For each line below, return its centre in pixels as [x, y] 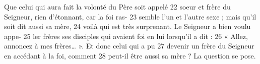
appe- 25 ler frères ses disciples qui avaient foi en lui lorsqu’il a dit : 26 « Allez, [126, 36]
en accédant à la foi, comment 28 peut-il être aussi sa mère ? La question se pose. [130, 55]
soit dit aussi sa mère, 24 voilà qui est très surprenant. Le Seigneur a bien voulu [127, 26]
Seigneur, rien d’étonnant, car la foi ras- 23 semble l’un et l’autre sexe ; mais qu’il [130, 16]
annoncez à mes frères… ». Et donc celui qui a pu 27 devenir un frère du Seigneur [129, 46]
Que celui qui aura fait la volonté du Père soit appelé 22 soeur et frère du [117, 6]
